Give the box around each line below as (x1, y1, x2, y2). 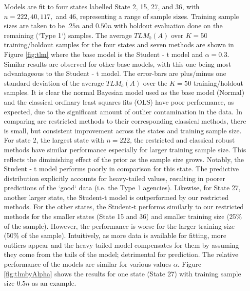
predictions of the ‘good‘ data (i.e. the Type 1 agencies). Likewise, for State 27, (4, 182, 241, 193)
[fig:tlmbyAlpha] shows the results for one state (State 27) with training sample (4, 268, 241, 278)
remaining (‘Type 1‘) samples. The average (4, 30, 132, 40)
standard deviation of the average (4, 77, 104, 88)
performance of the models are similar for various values (4, 259, 172, 269)
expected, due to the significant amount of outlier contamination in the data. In (4, 106, 242, 116)
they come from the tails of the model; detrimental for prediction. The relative (4, 249, 238, 259)
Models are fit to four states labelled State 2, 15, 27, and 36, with (4, 1, 200, 11)
